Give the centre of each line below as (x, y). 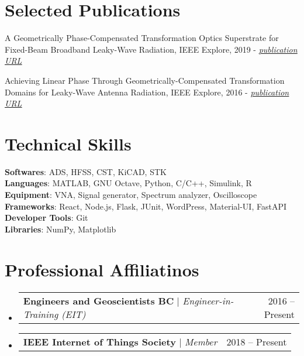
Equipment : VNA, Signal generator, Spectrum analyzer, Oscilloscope (131, 194)
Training (41, 314)
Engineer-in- (208, 300)
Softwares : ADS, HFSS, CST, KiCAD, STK (86, 171)
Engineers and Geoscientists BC (99, 300)
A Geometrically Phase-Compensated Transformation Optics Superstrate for (142, 38)
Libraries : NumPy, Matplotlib (61, 229)
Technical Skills (68, 143)
